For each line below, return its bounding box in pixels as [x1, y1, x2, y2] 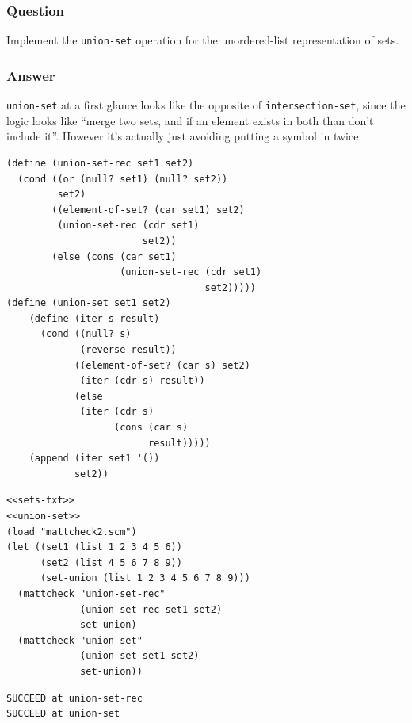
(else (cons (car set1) [51, 251, 177, 262]
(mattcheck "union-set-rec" [17, 587, 166, 599]
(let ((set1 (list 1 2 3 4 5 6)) [6, 541, 182, 553]
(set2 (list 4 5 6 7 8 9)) [40, 557, 182, 568]
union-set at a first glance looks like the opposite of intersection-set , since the [6, 97, 406, 113]
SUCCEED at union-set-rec [6, 692, 143, 704]
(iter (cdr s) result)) [80, 375, 205, 387]
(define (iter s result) [29, 312, 160, 324]
